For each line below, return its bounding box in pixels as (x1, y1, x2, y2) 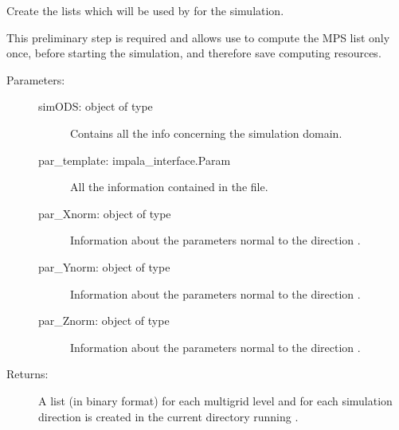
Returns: (6, 365, 49, 382)
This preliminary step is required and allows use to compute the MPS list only (6, 29, 390, 45)
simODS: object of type (38, 98, 153, 115)
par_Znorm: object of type (38, 312, 170, 329)
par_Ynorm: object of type (38, 258, 170, 275)
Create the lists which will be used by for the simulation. (6, 2, 284, 18)
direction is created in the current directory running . (38, 408, 299, 424)
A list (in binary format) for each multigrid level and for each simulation (38, 392, 393, 408)
